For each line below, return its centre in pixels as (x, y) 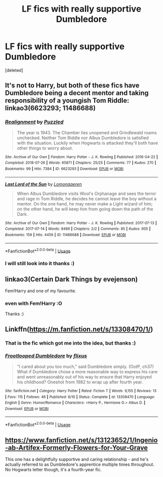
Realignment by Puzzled (34, 122)
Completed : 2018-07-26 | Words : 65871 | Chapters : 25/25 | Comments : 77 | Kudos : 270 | (81, 163)
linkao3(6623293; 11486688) (50, 108)
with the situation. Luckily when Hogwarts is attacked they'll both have (87, 143)
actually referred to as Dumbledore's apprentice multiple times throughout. (80, 464)
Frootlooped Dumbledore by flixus (46, 356)
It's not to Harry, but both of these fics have (72, 86)
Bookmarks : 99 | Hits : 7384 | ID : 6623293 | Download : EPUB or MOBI (64, 169)
